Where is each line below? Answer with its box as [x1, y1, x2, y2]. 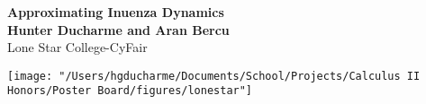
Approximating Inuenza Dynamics [7, 3, 224, 21]
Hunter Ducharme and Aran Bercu [7, 20, 230, 39]
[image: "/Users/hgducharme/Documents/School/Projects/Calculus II [7, 69, 421, 82]
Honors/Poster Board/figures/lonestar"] [7, 84, 253, 98]
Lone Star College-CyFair [7, 38, 148, 56]
